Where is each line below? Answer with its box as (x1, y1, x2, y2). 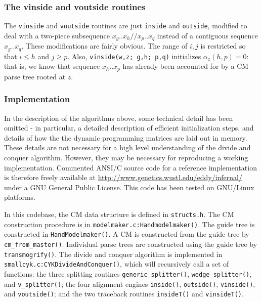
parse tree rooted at (4, 71, 66, 81)
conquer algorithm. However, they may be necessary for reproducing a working (4, 152, 248, 163)
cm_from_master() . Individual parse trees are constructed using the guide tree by (4, 239, 257, 249)
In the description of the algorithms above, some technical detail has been (4, 112, 233, 123)
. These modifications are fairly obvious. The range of (21, 40, 188, 51)
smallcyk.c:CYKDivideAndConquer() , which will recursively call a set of (4, 258, 229, 269)
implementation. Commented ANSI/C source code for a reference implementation (4, 162, 257, 172)
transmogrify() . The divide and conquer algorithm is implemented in (4, 248, 223, 259)
